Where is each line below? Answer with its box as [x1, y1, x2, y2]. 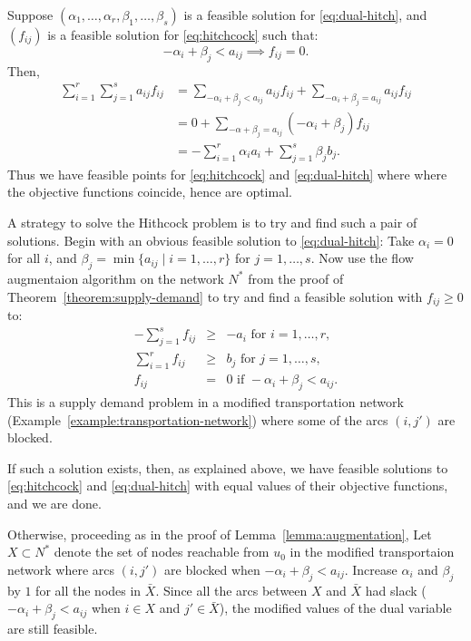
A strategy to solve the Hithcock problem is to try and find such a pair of [7, 212, 417, 231]
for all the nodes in [35, 580, 142, 599]
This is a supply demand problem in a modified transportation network [7, 393, 404, 412]
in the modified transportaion [289, 542, 455, 561]
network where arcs [7, 559, 115, 578]
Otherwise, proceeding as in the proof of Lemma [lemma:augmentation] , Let [7, 524, 432, 543]
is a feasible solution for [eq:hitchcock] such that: [47, 25, 319, 44]
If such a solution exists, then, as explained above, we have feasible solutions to [7, 458, 448, 477]
